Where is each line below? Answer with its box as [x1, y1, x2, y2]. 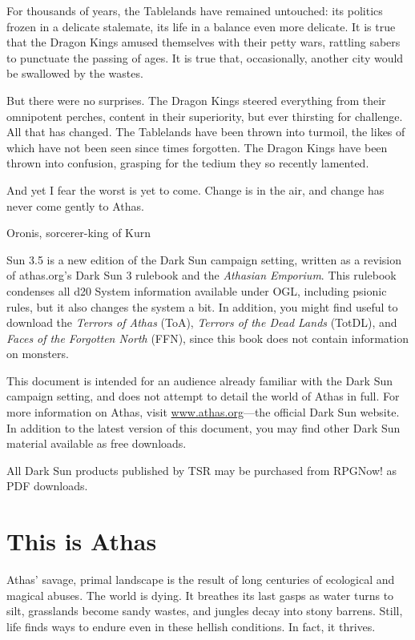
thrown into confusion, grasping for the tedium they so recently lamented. [6, 155, 369, 171]
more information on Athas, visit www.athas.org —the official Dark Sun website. [6, 404, 400, 421]
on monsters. [6, 345, 69, 362]
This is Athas [6, 525, 157, 557]
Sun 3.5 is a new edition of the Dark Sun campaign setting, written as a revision [6, 251, 401, 268]
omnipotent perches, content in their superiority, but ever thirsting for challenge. [6, 107, 403, 124]
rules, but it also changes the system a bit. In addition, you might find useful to [6, 298, 398, 315]
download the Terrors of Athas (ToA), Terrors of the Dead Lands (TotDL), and [6, 314, 397, 331]
